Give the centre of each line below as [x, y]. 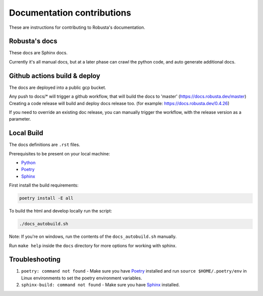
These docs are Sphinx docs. [38, 53]
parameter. [20, 119]
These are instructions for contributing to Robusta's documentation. [77, 27]
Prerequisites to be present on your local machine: [60, 153]
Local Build [26, 133]
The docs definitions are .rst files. [45, 145]
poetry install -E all [46, 198]
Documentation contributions [70, 13]
